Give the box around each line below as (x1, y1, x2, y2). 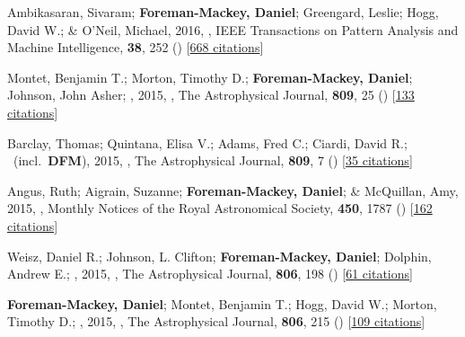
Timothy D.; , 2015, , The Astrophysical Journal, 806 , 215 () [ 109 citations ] (7, 312, 426, 331)
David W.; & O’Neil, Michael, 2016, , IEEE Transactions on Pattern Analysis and (7, 20, 459, 39)
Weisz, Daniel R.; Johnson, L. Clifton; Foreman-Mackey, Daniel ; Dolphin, (7, 246, 432, 265)
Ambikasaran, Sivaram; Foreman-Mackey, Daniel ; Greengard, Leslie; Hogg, (7, 3, 439, 21)
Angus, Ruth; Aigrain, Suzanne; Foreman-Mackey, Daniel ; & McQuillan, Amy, (7, 181, 459, 200)
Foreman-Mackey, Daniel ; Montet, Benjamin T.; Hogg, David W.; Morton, (7, 294, 437, 313)
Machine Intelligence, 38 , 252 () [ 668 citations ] (7, 38, 264, 57)
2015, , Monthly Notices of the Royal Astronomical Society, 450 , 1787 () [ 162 (7, 199, 433, 217)
